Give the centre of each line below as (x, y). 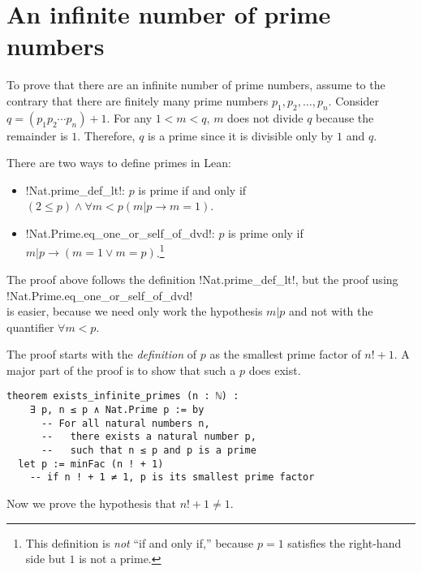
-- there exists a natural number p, (149, 437)
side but (45, 559)
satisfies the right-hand (344, 542)
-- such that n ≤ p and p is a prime (149, 451)
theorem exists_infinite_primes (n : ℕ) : (123, 396)
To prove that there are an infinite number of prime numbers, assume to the (196, 85)
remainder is (37, 135)
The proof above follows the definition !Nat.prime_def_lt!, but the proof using (202, 279)
